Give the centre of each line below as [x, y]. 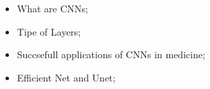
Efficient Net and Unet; [66, 77]
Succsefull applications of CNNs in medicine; [111, 54]
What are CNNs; [52, 8]
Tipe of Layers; [49, 31]
